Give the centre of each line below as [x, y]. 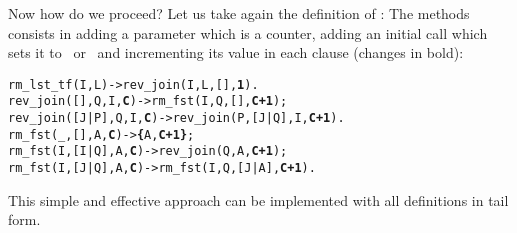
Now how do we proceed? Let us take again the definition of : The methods [239, 13]
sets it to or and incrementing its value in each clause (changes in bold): [236, 52]
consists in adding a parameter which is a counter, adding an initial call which [248, 32]
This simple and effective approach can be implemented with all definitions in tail [258, 199]
